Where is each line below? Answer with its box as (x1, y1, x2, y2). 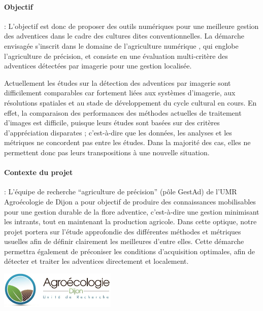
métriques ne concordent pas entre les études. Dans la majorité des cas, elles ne (4, 137, 251, 148)
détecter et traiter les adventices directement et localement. (4, 256, 189, 266)
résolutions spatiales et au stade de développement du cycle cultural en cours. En (4, 97, 257, 108)
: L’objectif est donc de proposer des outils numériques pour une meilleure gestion (4, 20, 259, 31)
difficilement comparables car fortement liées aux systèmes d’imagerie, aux (4, 87, 236, 98)
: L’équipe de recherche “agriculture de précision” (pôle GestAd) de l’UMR (4, 186, 237, 197)
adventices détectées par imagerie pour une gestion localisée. (4, 60, 192, 71)
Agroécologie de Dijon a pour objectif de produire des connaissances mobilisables (4, 196, 256, 206)
